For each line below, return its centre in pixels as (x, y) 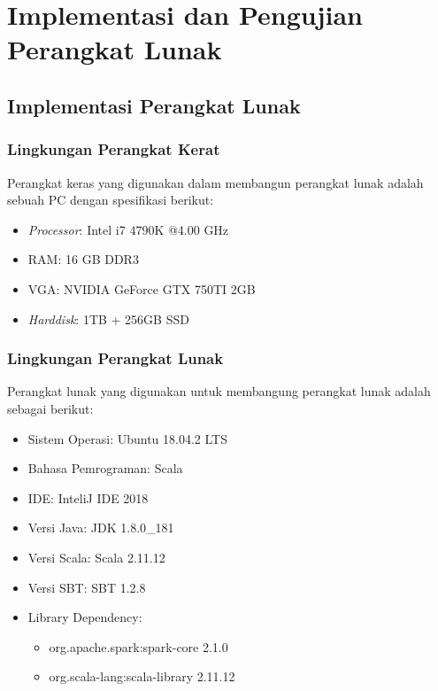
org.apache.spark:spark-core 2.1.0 (138, 646)
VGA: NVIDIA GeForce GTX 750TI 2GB (142, 288)
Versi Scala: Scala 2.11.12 (96, 557)
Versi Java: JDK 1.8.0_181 (101, 528)
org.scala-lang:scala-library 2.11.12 (142, 676)
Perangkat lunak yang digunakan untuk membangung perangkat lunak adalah (219, 391)
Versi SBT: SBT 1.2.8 (87, 587)
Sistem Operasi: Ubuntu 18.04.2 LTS (127, 438)
